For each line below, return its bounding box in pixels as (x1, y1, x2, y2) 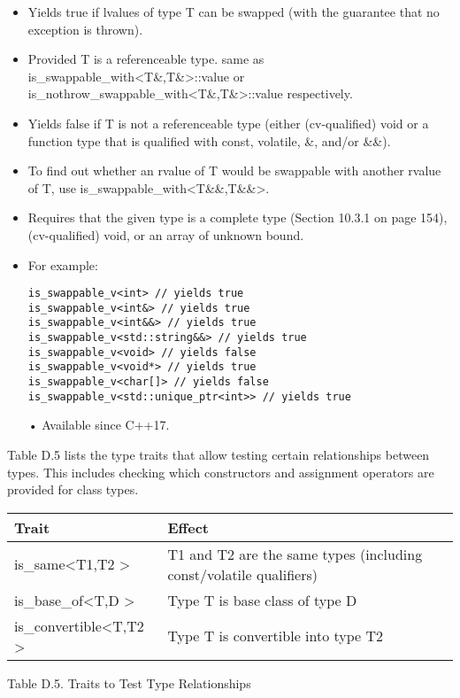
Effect (167, 516, 209, 538)
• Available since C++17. (27, 415, 170, 434)
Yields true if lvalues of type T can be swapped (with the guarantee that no (27, 3, 440, 20)
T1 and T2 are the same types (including (167, 543, 423, 564)
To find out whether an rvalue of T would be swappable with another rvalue (27, 161, 441, 180)
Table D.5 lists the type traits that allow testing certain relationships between (7, 445, 430, 463)
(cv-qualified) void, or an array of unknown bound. (27, 225, 304, 244)
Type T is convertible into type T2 (167, 625, 384, 647)
